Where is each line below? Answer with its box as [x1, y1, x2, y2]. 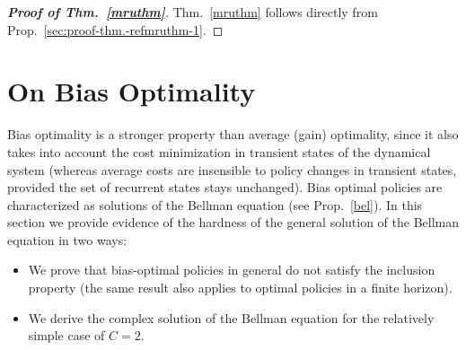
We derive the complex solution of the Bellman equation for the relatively [28, 308, 435, 327]
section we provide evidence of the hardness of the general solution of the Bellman [7, 213, 460, 232]
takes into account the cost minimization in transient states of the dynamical [7, 142, 431, 161]
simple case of [28, 326, 105, 345]
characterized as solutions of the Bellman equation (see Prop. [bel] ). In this [7, 195, 423, 214]
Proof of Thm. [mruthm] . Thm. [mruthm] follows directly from [7, 3, 378, 21]
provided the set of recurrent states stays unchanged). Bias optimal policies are [7, 178, 443, 197]
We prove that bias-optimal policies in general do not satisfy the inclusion [28, 260, 435, 279]
